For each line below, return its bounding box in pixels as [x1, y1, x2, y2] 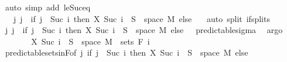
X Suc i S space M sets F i [31, 35, 150, 47]
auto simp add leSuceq [5, 1, 91, 13]
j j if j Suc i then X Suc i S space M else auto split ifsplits [13, 12, 270, 24]
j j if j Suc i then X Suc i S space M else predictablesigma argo [5, 24, 283, 36]
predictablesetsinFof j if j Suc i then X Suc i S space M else [5, 46, 248, 59]
